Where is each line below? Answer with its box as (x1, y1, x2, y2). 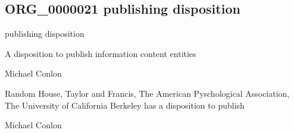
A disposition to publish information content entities (5, 47, 196, 59)
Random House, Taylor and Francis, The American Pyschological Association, (5, 87, 290, 99)
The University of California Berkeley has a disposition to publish (5, 99, 245, 111)
